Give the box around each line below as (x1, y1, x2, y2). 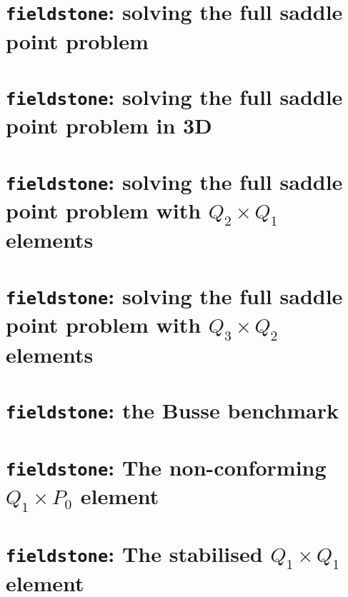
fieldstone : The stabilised (6, 538, 263, 568)
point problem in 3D (6, 111, 212, 140)
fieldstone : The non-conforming (6, 452, 327, 481)
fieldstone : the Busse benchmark (6, 396, 339, 425)
